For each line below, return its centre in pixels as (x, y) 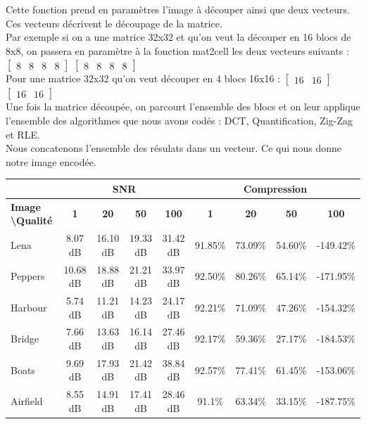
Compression (275, 188)
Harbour (29, 307)
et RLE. (23, 134)
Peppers (28, 276)
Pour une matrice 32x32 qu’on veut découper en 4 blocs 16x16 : (143, 78)
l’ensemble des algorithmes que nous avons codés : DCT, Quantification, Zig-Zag (179, 120)
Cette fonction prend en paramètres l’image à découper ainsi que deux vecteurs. (178, 9)
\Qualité (32, 220)
